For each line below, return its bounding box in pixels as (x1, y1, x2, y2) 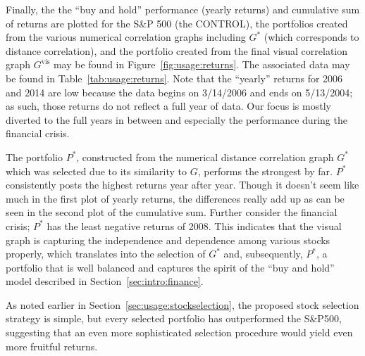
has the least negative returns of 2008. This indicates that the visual (47, 218, 342, 233)
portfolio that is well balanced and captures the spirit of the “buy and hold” (6, 260, 335, 274)
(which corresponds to (264, 30, 359, 44)
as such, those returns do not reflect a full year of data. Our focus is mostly (6, 98, 331, 113)
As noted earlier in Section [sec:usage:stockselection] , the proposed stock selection (6, 297, 359, 312)
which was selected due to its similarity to (6, 163, 187, 178)
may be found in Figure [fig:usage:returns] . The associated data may (53, 57, 350, 72)
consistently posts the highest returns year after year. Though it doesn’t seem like (6, 177, 359, 192)
